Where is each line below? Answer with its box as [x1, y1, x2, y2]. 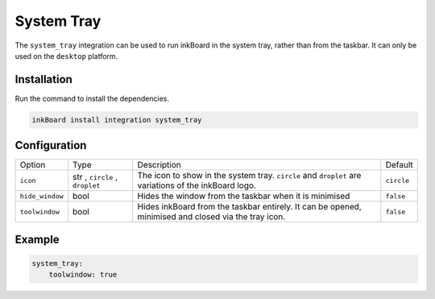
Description [137, 160, 181, 171]
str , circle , [72, 171, 118, 182]
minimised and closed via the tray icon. [137, 211, 286, 222]
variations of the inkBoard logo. [137, 180, 257, 191]
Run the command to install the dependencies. [14, 93, 169, 103]
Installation [14, 73, 72, 86]
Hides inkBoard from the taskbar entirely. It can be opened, [137, 201, 362, 213]
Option [19, 160, 46, 171]
